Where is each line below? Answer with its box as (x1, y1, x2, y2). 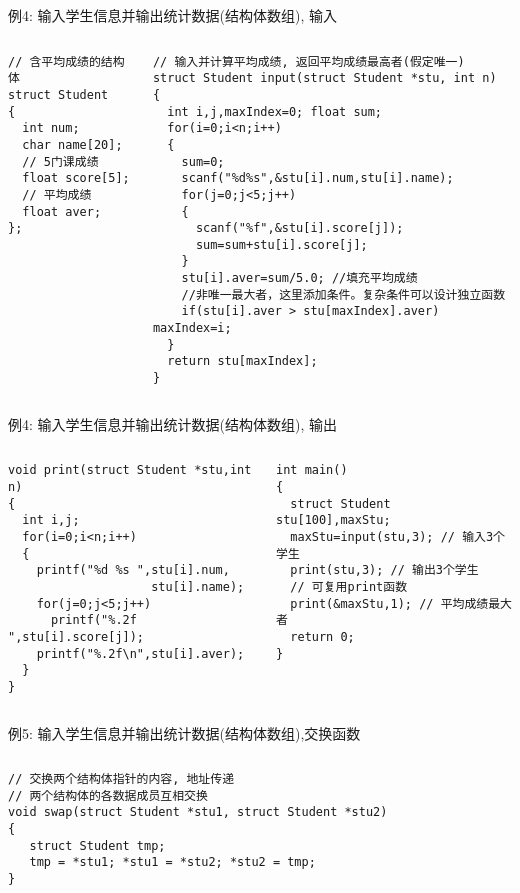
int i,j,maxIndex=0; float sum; (167, 104, 383, 119)
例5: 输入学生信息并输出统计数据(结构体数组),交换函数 (8, 722, 361, 743)
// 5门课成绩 (22, 154, 99, 169)
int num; (22, 121, 80, 136)
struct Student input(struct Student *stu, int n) (152, 71, 497, 86)
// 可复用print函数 (290, 579, 408, 594)
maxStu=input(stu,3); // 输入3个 (290, 529, 505, 544)
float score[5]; (22, 171, 130, 186)
